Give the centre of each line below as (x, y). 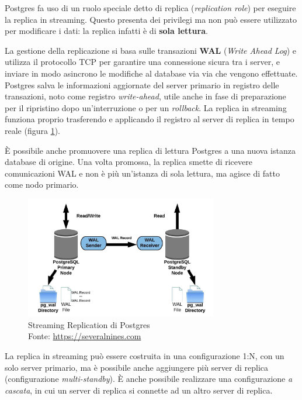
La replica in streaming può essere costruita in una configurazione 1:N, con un (145, 355)
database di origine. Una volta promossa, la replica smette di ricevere (129, 162)
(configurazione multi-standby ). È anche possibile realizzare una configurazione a (149, 379)
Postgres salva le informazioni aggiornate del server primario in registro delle (142, 85)
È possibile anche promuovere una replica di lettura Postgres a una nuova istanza (150, 150)
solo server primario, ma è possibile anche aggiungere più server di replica (137, 367)
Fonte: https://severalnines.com (85, 336)
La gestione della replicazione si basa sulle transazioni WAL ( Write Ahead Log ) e (151, 50)
